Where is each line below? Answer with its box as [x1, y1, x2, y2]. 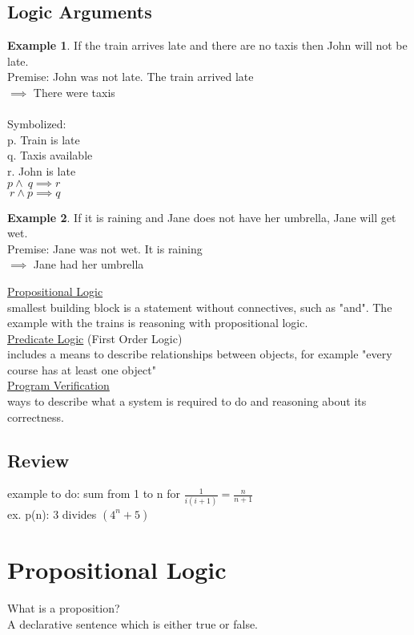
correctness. [7, 408, 64, 425]
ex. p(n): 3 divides [7, 505, 97, 522]
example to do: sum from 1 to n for [7, 485, 180, 502]
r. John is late [7, 162, 76, 179]
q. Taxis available [7, 147, 93, 164]
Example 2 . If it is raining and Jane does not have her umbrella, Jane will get [7, 208, 396, 225]
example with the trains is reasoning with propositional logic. [7, 314, 308, 331]
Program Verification [7, 377, 110, 394]
